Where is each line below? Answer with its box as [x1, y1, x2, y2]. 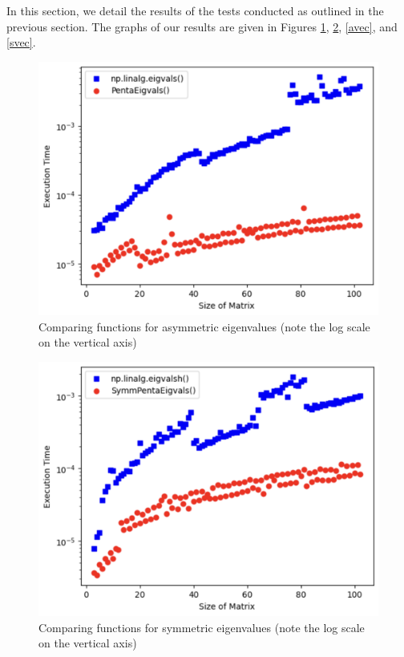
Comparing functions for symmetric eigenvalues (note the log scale [38, 618, 365, 635]
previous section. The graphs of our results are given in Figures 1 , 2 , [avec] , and [6, 18, 398, 34]
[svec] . [6, 34, 36, 51]
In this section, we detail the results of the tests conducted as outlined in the [6, 2, 384, 18]
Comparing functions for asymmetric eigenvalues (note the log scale [38, 318, 370, 335]
